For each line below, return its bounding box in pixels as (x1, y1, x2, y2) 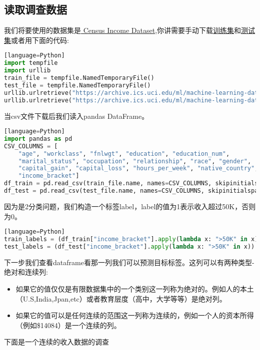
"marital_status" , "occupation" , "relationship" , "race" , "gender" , (18, 157, 251, 165)
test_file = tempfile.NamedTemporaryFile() (4, 81, 151, 89)
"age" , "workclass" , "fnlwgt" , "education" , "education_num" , (18, 150, 230, 157)
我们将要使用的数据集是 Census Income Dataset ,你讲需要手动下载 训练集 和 (4, 25, 241, 35)
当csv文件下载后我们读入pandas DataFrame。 (4, 110, 149, 121)
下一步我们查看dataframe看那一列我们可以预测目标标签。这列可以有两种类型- (4, 257, 254, 267)
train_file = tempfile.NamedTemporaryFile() (4, 74, 154, 82)
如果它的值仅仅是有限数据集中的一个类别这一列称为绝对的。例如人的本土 (15, 283, 254, 294)
